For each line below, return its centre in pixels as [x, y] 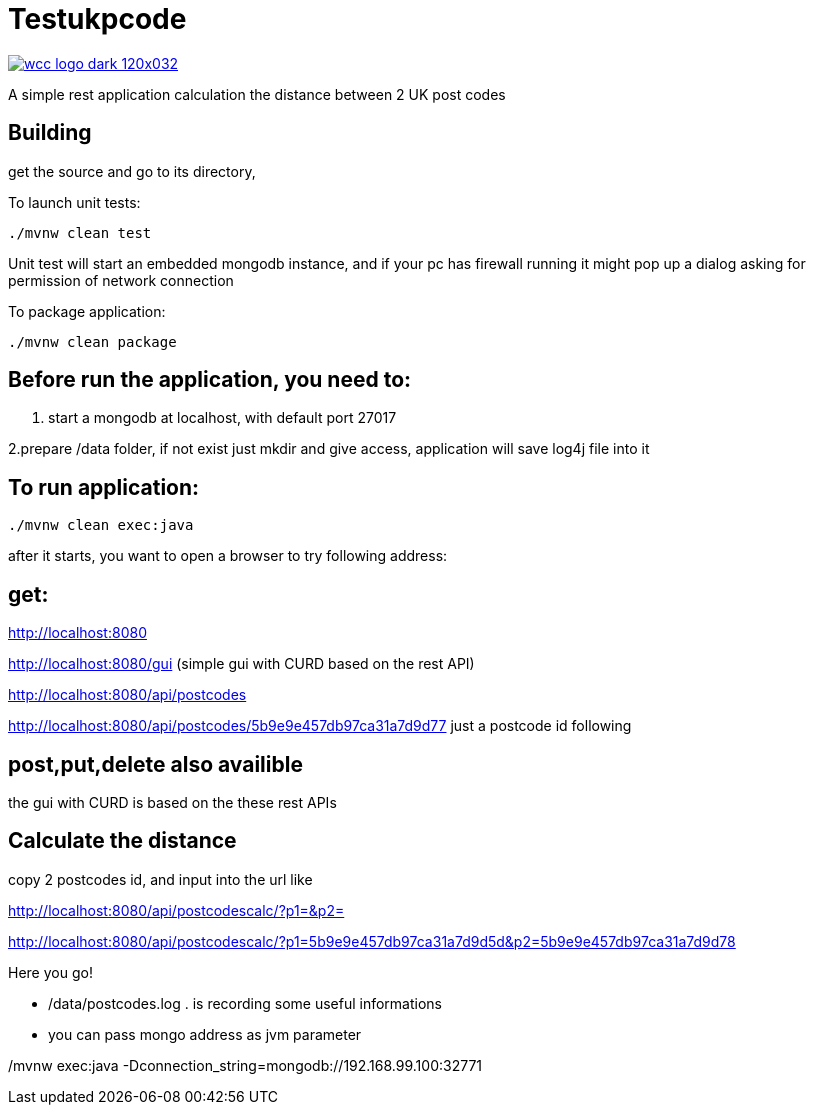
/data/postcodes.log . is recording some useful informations [245, 1003]
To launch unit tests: [74, 202]
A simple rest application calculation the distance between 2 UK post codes [257, 94]
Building [50, 133]
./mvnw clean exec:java [101, 525]
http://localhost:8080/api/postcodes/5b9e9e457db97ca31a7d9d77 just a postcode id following [320, 726]
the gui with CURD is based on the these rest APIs [172, 802]
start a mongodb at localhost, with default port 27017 [222, 418]
